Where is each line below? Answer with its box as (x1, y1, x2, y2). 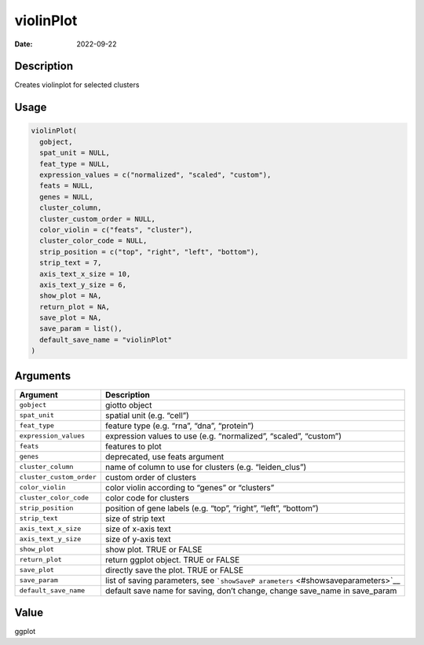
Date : (14, 39, 33, 49)
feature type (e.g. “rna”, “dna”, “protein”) (104, 420, 254, 431)
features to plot (104, 441, 163, 452)
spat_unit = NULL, (39, 148, 110, 157)
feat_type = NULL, (39, 159, 110, 168)
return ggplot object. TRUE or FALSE (104, 554, 240, 565)
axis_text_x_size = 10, (39, 269, 131, 278)
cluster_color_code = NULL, (39, 236, 148, 245)
